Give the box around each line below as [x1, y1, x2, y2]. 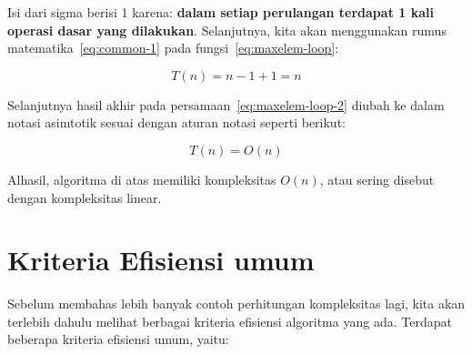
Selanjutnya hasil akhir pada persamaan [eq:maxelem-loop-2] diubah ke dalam [7, 95, 445, 114]
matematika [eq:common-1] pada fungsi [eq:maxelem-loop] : [7, 38, 339, 57]
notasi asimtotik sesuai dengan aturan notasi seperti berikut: [7, 113, 346, 132]
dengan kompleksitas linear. [7, 187, 162, 207]
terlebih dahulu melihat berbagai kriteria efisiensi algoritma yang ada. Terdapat [7, 311, 452, 330]
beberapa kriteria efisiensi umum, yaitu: [7, 329, 229, 349]
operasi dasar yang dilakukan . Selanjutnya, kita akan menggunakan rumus [7, 20, 447, 39]
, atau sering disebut [319, 169, 435, 188]
